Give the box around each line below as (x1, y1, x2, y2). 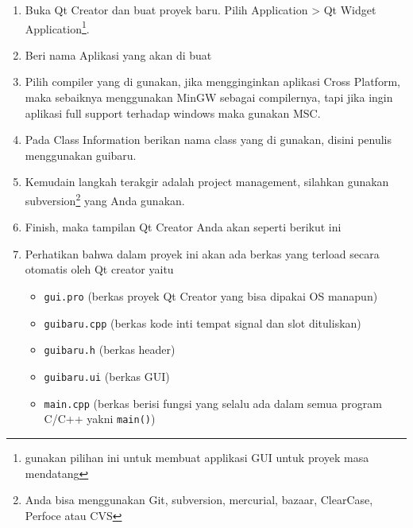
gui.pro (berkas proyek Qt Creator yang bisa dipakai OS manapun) (44, 288, 378, 305)
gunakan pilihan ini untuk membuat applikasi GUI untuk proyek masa (25, 448, 369, 465)
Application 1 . (25, 17, 90, 37)
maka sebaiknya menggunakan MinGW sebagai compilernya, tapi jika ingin (25, 89, 393, 106)
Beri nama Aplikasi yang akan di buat (25, 46, 212, 63)
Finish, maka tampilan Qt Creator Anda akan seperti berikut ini (25, 219, 342, 235)
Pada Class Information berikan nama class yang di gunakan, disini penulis (25, 131, 392, 148)
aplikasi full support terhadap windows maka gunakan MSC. (25, 104, 321, 121)
